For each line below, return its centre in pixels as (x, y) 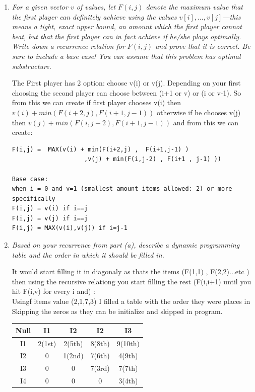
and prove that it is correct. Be (203, 46)
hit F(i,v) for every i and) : (53, 291)
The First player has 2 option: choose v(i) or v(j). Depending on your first (126, 83)
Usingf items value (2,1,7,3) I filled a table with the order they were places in (131, 301)
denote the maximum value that (194, 7)
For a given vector (40, 7)
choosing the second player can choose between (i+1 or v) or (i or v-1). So (126, 92)
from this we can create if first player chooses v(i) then (97, 102)
